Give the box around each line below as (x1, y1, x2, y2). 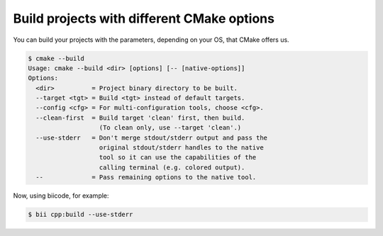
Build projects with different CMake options (13, 11, 274, 26)
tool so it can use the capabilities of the (99, 153, 257, 162)
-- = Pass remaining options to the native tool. (35, 174, 257, 181)
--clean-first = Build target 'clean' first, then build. (35, 113, 245, 122)
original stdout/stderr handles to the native (99, 144, 264, 152)
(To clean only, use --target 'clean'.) (99, 124, 242, 132)
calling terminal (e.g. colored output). (99, 163, 245, 172)
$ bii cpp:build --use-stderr (28, 210, 133, 219)
